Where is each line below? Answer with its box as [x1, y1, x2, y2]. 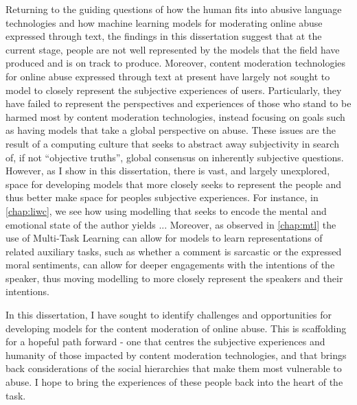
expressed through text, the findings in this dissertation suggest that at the [5, 29, 322, 43]
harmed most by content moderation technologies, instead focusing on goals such [5, 109, 345, 124]
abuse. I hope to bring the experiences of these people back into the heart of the [5, 375, 343, 389]
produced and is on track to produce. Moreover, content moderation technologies [5, 56, 346, 70]
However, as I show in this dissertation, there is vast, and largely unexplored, [5, 163, 330, 178]
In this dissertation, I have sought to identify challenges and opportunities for [5, 308, 332, 322]
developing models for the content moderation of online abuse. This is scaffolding [5, 321, 347, 335]
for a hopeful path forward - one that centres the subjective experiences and [5, 334, 325, 349]
